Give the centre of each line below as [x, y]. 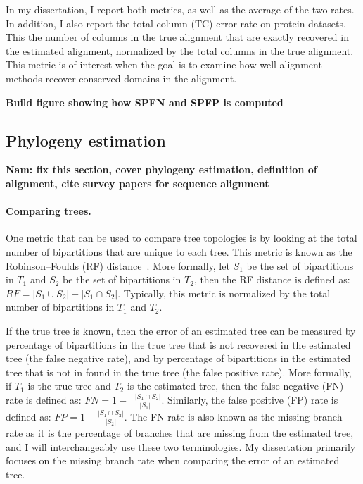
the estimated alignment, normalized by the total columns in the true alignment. [180, 50]
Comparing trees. [49, 211]
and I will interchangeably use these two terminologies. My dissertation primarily [181, 446]
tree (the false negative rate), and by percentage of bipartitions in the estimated [178, 358]
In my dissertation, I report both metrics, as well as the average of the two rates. [180, 9]
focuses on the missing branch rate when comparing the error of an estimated [173, 460]
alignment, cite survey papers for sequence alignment [138, 183]
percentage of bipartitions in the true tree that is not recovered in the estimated [178, 344]
